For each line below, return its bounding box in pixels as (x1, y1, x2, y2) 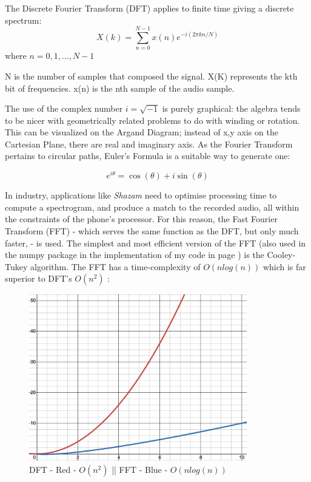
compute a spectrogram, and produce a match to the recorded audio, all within (5, 200, 299, 213)
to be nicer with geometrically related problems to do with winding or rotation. (5, 114, 300, 126)
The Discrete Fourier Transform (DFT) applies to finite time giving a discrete (5, 2, 294, 14)
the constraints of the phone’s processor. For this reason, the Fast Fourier (5, 212, 278, 225)
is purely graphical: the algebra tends (162, 102, 301, 115)
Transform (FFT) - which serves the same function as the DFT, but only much (5, 224, 299, 237)
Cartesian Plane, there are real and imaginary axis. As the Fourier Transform (5, 137, 293, 150)
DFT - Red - (29, 463, 76, 476)
